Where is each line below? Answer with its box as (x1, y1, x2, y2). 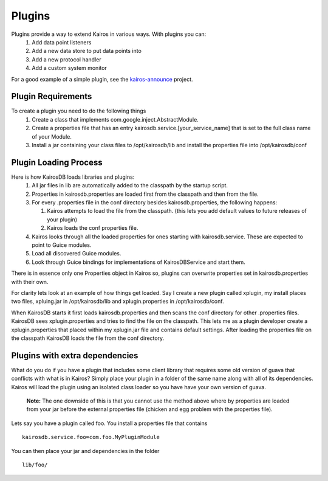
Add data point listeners (32, 38, 92, 46)
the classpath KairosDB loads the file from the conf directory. (11, 334, 165, 342)
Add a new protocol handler (32, 55, 101, 63)
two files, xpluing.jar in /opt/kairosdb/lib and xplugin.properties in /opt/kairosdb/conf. (11, 298, 224, 305)
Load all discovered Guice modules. (32, 250, 121, 257)
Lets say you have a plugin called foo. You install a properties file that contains (11, 420, 208, 427)
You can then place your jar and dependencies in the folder (11, 447, 160, 454)
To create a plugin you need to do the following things (11, 107, 146, 115)
